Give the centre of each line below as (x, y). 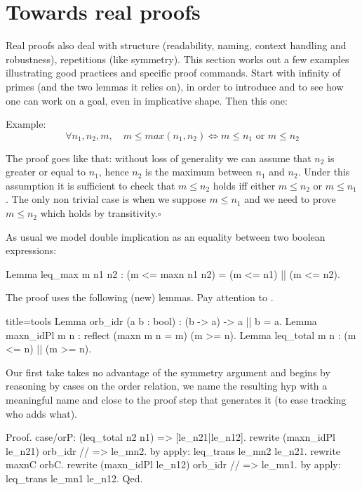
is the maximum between (199, 172)
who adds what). (41, 413)
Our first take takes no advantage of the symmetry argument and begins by (168, 372)
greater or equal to (46, 172)
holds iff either (244, 185)
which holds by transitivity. (99, 213)
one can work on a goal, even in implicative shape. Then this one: (147, 100)
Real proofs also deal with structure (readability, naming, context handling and (176, 45)
